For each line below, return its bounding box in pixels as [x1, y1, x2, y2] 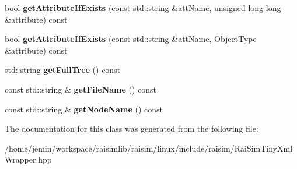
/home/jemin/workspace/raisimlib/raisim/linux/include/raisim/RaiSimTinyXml [5, 142, 293, 154]
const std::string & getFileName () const [5, 83, 157, 95]
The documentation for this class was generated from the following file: [5, 122, 258, 135]
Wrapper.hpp [5, 153, 52, 166]
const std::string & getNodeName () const [5, 103, 163, 115]
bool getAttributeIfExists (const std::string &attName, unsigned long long [5, 2, 281, 13]
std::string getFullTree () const [5, 64, 121, 76]
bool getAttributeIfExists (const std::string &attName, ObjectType [5, 33, 257, 45]
